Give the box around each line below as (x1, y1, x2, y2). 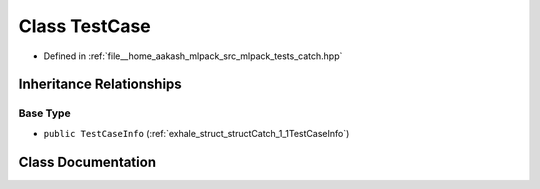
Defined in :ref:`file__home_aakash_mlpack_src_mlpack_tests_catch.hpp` (43, 50, 343, 62)
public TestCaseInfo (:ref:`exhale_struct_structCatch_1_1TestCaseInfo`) (43, 127, 350, 139)
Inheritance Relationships (18, 76, 182, 93)
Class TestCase (18, 15, 151, 37)
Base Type (18, 106, 71, 120)
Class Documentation (18, 153, 157, 170)
